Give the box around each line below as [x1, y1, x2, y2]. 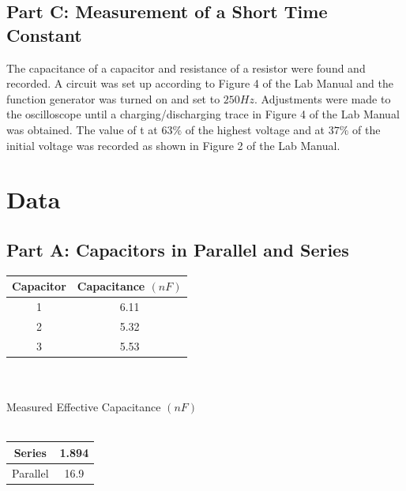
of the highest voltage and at [185, 121, 325, 137]
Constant [6, 22, 82, 47]
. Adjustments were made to [254, 90, 391, 107]
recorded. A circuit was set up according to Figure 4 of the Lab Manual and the [6, 75, 393, 92]
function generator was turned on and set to [6, 90, 220, 107]
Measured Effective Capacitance [6, 399, 161, 415]
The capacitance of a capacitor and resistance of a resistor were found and [6, 59, 366, 76]
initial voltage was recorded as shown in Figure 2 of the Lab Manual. [6, 137, 340, 153]
